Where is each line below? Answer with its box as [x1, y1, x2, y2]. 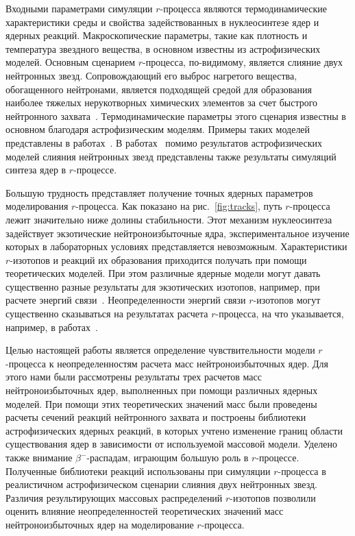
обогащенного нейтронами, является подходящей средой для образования [5, 82, 312, 96]
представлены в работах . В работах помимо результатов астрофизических [5, 135, 323, 149]
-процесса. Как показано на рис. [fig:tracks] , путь [75, 199, 282, 213]
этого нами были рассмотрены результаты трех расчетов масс [5, 369, 262, 384]
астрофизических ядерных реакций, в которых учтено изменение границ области [5, 423, 343, 437]
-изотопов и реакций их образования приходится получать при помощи [10, 252, 307, 267]
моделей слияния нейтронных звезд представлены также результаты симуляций [5, 149, 336, 163]
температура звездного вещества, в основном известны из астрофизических [5, 41, 321, 56]
